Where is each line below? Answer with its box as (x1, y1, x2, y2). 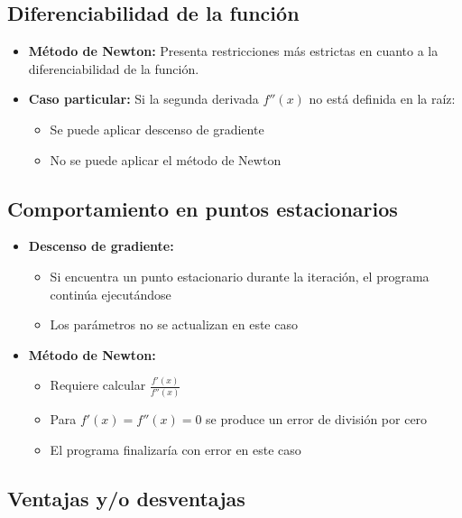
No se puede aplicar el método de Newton (50, 150, 282, 169)
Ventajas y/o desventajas (7, 484, 245, 512)
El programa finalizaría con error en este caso (50, 439, 301, 458)
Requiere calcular (50, 375, 146, 394)
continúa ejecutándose (50, 284, 171, 303)
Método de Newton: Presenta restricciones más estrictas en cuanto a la (28, 42, 439, 60)
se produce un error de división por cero (206, 410, 428, 429)
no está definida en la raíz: (309, 89, 456, 108)
